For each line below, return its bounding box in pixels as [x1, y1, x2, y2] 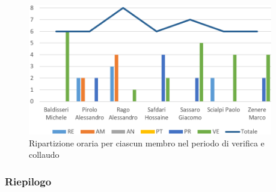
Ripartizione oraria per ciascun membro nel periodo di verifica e [29, 136, 265, 149]
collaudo [29, 148, 60, 161]
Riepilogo [5, 173, 52, 188]
